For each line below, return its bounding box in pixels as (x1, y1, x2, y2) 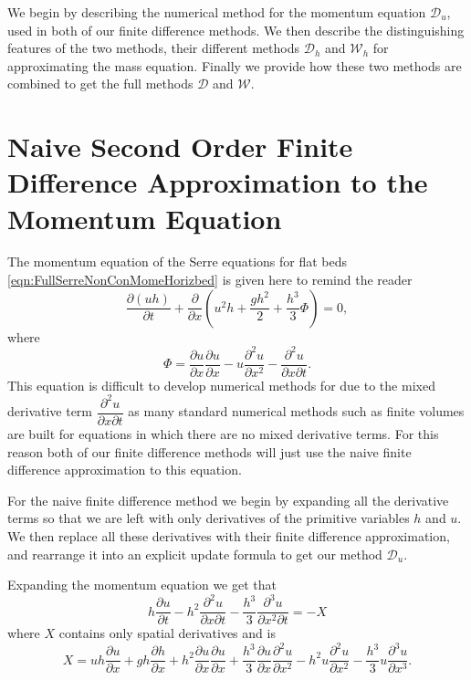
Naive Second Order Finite (7, 128, 353, 165)
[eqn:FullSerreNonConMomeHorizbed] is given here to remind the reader (7, 270, 413, 289)
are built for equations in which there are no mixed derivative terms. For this (7, 424, 439, 443)
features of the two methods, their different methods (7, 38, 299, 58)
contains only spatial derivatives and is (58, 623, 276, 643)
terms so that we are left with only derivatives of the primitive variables (7, 508, 410, 528)
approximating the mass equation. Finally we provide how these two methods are (7, 56, 462, 75)
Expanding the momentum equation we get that (7, 575, 277, 594)
